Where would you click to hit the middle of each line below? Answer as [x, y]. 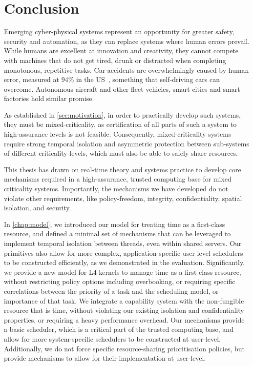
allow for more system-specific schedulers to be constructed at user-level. [112, 338]
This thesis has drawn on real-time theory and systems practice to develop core [123, 169]
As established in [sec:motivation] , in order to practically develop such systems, [122, 114]
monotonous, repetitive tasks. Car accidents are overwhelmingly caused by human [126, 70]
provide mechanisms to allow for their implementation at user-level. [105, 358]
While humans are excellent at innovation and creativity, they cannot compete [121, 51]
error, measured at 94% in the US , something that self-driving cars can [112, 79]
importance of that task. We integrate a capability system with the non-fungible [124, 300]
